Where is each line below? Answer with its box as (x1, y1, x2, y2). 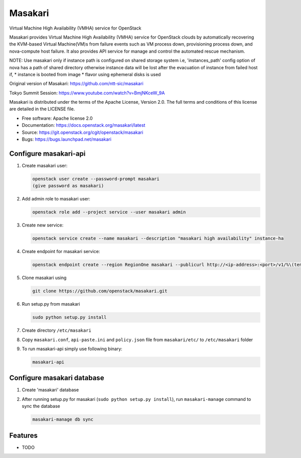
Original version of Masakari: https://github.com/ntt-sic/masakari (9, 81, 144, 87)
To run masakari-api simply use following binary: (22, 346, 122, 352)
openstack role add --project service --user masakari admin (32, 209, 186, 215)
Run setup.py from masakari (22, 301, 80, 307)
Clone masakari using (22, 275, 67, 281)
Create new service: (22, 222, 64, 228)
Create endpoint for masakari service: (22, 249, 100, 255)
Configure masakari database (9, 374, 104, 382)
